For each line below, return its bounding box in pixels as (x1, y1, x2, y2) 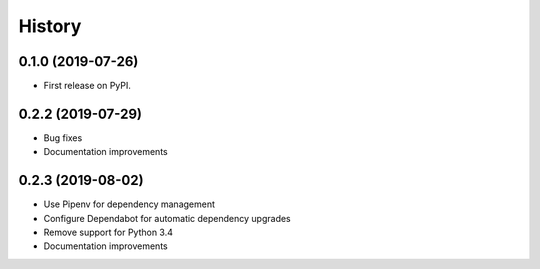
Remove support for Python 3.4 (43, 226, 174, 239)
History (18, 15, 82, 37)
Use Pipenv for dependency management (43, 198, 215, 210)
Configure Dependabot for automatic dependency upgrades (43, 212, 292, 224)
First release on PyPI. (43, 80, 132, 92)
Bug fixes (43, 131, 83, 144)
